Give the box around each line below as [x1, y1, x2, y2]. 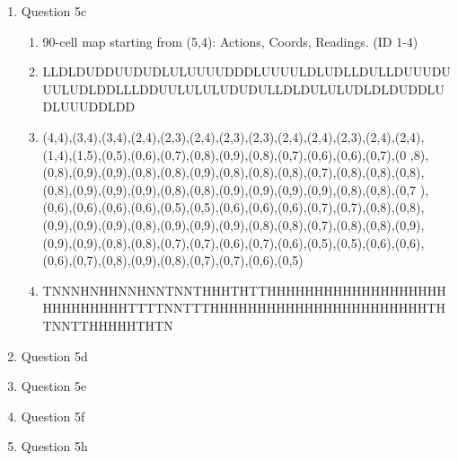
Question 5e [21, 377, 87, 395]
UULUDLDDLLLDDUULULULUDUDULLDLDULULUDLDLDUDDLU [42, 79, 445, 98]
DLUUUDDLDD [42, 97, 136, 116]
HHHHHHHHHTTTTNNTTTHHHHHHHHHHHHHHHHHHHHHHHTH [42, 298, 445, 317]
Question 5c [21, 2, 87, 20]
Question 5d [21, 346, 88, 365]
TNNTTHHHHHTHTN [42, 315, 173, 334]
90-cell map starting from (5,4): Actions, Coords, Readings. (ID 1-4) [42, 31, 418, 50]
